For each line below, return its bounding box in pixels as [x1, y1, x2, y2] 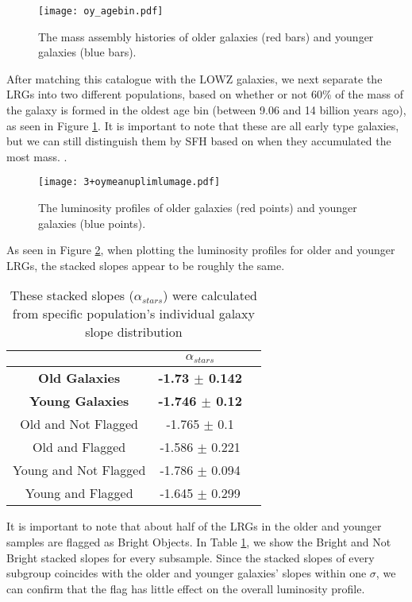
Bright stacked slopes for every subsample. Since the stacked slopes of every [6, 549, 375, 565]
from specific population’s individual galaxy [12, 304, 256, 323]
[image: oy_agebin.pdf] [38, 6, 164, 17]
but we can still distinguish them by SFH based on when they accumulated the [6, 133, 391, 149]
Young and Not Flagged [13, 461, 146, 480]
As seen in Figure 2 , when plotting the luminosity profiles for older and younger [6, 241, 395, 258]
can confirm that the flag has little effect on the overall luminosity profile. [6, 580, 365, 596]
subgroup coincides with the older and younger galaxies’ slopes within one [6, 565, 367, 581]
